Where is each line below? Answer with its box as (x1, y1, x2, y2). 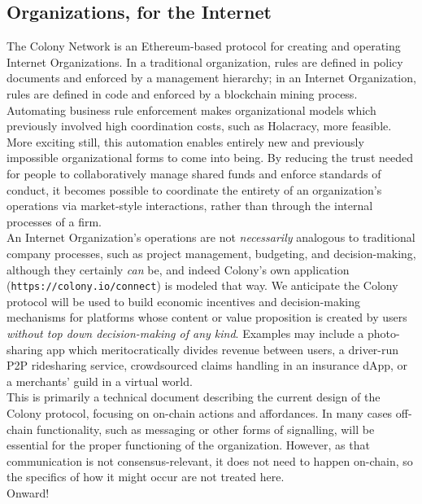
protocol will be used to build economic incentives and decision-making (7, 292, 361, 309)
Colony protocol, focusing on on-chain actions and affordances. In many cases (7, 404, 393, 421)
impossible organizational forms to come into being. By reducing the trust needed (7, 149, 413, 166)
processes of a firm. (7, 213, 102, 230)
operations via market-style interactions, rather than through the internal (7, 197, 373, 214)
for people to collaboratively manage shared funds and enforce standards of (7, 164, 381, 182)
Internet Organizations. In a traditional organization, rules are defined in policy (7, 53, 403, 70)
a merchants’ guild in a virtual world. (7, 372, 193, 389)
